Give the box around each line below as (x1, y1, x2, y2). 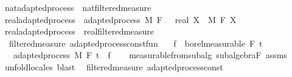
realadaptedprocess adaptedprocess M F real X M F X (4, 13, 237, 25)
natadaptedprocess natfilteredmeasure (4, 1, 151, 13)
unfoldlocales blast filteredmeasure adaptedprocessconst (4, 60, 223, 73)
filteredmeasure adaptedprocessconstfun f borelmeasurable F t (9, 36, 263, 49)
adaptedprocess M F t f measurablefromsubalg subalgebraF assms (13, 49, 287, 61)
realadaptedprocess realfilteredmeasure (4, 25, 155, 38)
